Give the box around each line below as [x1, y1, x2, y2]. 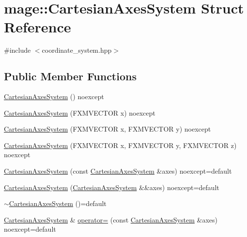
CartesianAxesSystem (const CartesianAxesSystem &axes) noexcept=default [4, 166, 232, 176]
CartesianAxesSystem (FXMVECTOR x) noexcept [4, 107, 155, 118]
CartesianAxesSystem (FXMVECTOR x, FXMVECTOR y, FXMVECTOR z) [4, 140, 237, 150]
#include [4, 45, 31, 55]
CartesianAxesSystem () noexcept [4, 91, 104, 102]
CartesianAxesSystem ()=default [9, 198, 107, 208]
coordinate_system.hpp [42, 45, 112, 55]
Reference [4, 17, 71, 37]
